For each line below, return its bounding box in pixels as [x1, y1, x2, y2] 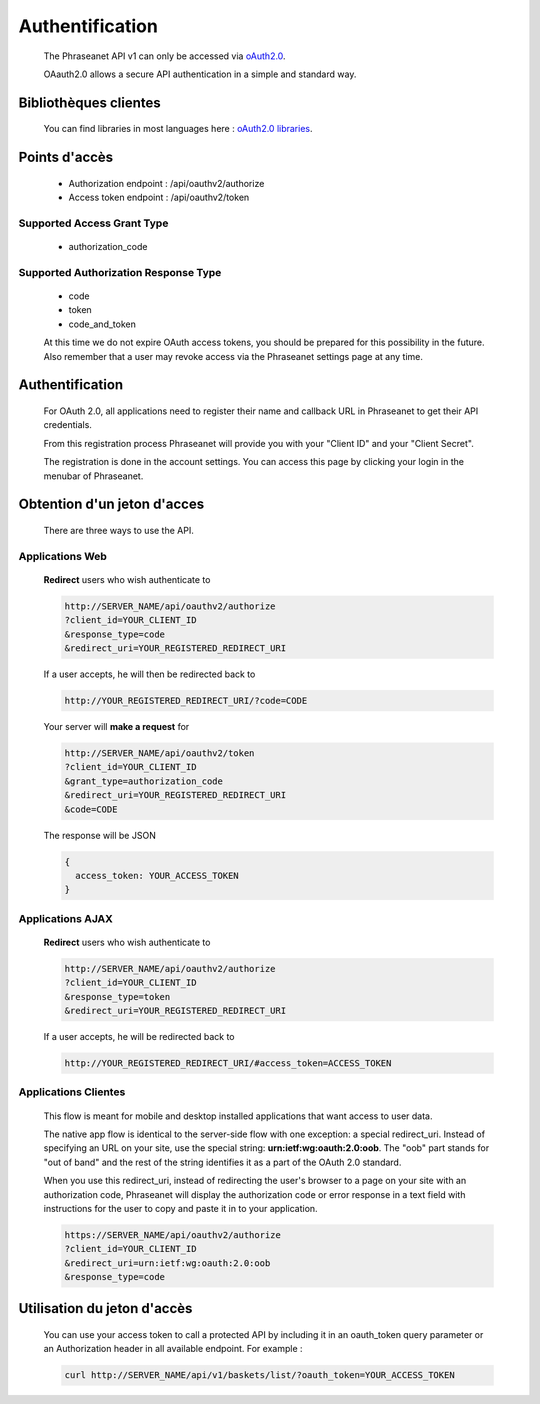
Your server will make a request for [43, 721, 190, 733]
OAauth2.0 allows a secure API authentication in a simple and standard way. [43, 68, 357, 80]
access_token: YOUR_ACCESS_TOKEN [75, 870, 239, 881]
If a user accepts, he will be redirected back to [43, 1031, 235, 1043]
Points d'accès [18, 149, 114, 166]
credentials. [43, 419, 92, 431]
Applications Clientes [18, 1085, 126, 1099]
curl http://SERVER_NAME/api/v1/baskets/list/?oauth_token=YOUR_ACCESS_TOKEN [64, 1370, 455, 1381]
